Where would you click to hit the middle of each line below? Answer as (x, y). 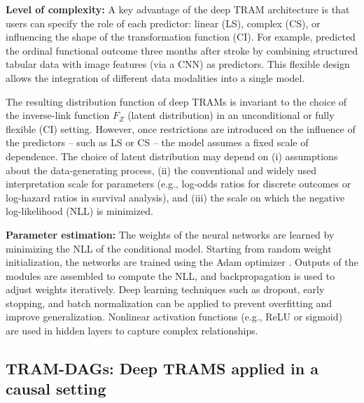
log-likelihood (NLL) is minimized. (79, 211)
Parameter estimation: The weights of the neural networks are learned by (170, 234)
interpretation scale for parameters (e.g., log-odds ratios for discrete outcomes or (178, 184)
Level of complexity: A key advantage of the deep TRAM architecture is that (178, 9)
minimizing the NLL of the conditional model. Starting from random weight (169, 248)
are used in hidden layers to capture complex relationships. (132, 331)
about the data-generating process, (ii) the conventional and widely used (161, 170)
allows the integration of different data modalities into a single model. (155, 77)
